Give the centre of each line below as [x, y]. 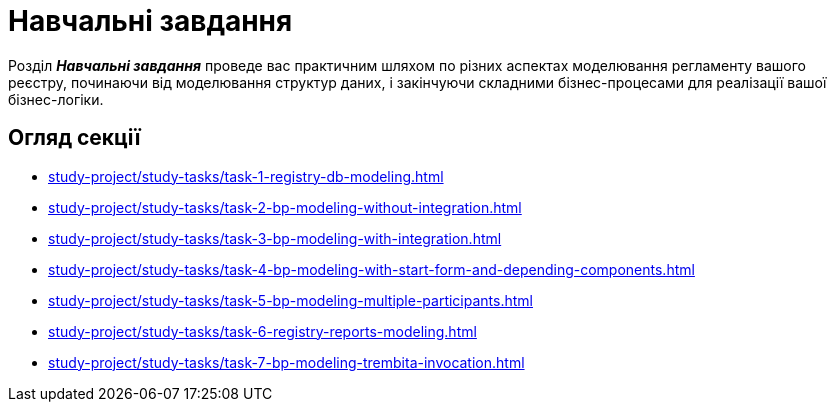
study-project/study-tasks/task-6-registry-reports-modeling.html [262, 331]
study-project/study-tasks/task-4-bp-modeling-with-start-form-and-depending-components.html [371, 269]
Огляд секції [74, 138]
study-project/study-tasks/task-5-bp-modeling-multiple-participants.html [290, 300]
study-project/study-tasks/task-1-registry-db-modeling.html [246, 176]
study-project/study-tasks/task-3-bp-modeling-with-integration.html [275, 238]
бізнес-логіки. [56, 99]
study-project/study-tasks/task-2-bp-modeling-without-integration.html [285, 207]
